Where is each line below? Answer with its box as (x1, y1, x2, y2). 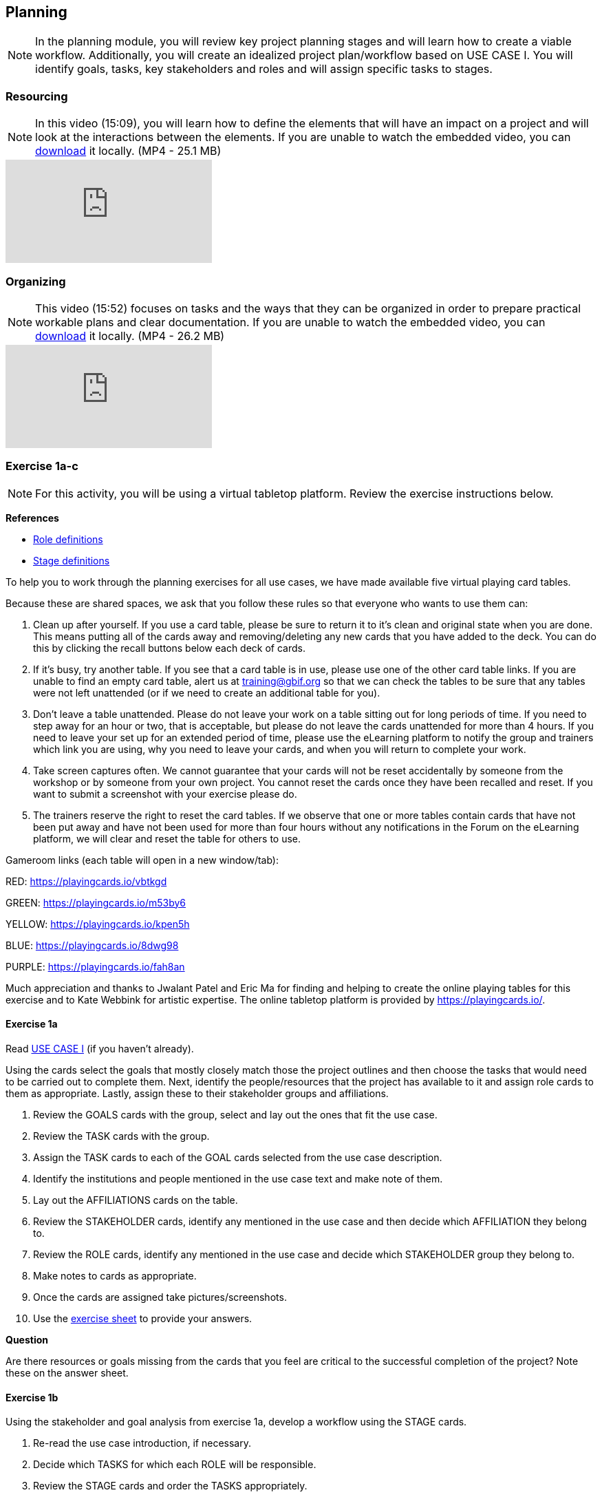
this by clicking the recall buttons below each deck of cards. (33, 641, 305, 654)
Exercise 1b (6, 1391, 58, 1403)
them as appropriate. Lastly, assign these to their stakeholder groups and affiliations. (6, 1087, 389, 1099)
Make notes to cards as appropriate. (33, 1269, 197, 1282)
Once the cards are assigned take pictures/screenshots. (33, 1291, 287, 1303)
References (6, 511, 59, 524)
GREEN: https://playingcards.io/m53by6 (6, 896, 186, 909)
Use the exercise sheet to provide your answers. (33, 1312, 252, 1324)
